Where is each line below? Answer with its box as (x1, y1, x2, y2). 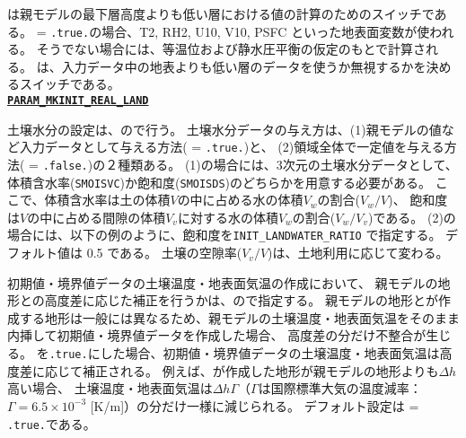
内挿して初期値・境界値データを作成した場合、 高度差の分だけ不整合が (7, 326, 426, 345)
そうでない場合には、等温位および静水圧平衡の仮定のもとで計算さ (36, 39, 426, 58)
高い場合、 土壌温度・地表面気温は (7, 379, 213, 398)
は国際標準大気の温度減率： (258, 379, 422, 398)
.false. (42, 159, 88, 172)
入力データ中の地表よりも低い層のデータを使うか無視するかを (61, 57, 426, 75)
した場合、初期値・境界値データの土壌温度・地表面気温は (100, 344, 440, 363)
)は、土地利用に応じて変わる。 (268, 243, 449, 262)
